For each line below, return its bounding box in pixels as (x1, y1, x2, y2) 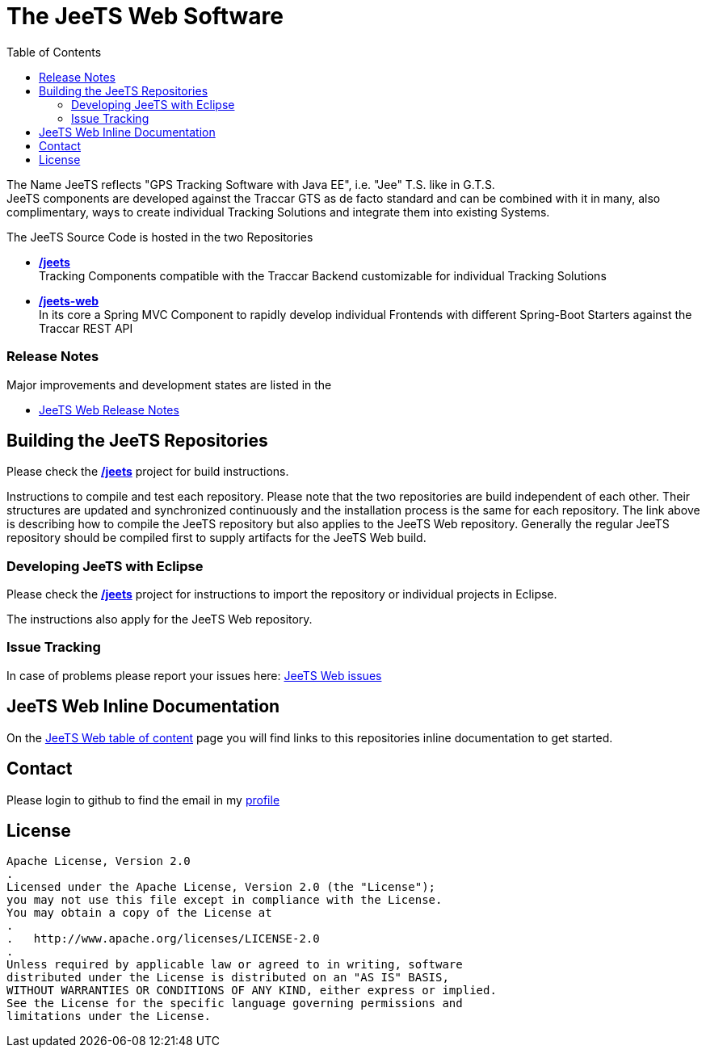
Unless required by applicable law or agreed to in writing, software (6, 958, 463, 972)
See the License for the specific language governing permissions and (6, 997, 463, 1010)
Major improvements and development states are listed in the (6, 377, 332, 392)
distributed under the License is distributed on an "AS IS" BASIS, (6, 971, 449, 985)
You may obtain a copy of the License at (6, 906, 272, 920)
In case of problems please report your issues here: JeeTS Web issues (6, 668, 382, 682)
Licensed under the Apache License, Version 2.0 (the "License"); (6, 880, 436, 894)
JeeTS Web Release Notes (39, 402, 179, 417)
